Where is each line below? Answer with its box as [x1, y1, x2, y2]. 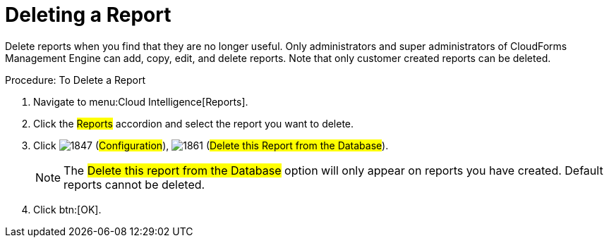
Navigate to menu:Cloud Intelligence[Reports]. [33, 95, 248, 108]
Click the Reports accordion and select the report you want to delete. [33, 117, 354, 130]
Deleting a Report [5, 3, 171, 27]
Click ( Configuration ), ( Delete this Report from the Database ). [33, 139, 389, 151]
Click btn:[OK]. [33, 203, 102, 216]
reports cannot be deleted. [64, 177, 205, 192]
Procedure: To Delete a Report [5, 73, 145, 86]
